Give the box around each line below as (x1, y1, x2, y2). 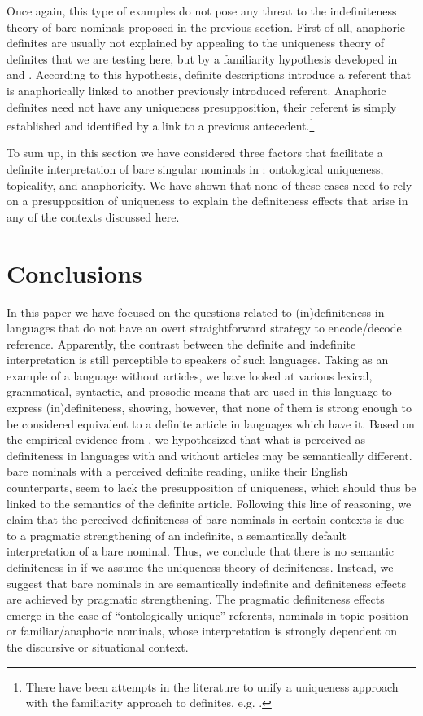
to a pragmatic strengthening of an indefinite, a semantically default (7, 526, 347, 543)
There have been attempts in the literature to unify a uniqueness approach (25, 678, 399, 695)
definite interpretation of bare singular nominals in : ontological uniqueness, (7, 160, 384, 177)
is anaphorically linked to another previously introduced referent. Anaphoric (7, 81, 386, 99)
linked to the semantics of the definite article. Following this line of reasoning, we (7, 494, 412, 512)
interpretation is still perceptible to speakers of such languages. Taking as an (7, 351, 389, 368)
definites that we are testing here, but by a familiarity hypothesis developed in (7, 50, 398, 67)
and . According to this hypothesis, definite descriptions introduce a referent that (7, 66, 412, 83)
